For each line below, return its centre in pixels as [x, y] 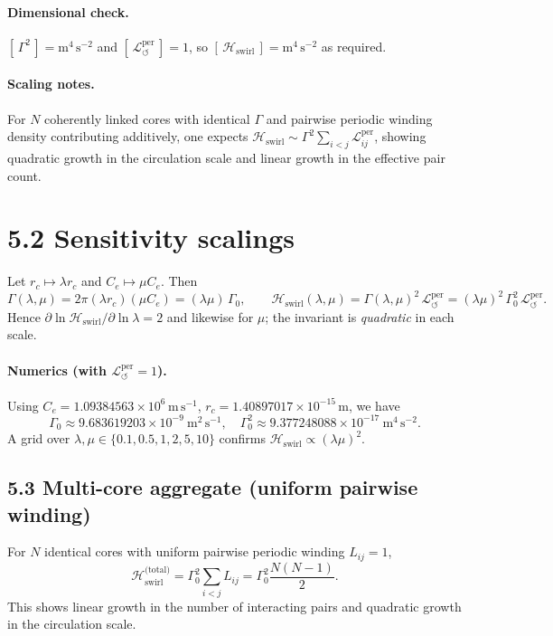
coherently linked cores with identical [147, 118]
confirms [243, 438]
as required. [354, 46]
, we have [374, 405]
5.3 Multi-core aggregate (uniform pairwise [213, 487]
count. [24, 175]
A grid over [39, 438]
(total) [157, 570]
